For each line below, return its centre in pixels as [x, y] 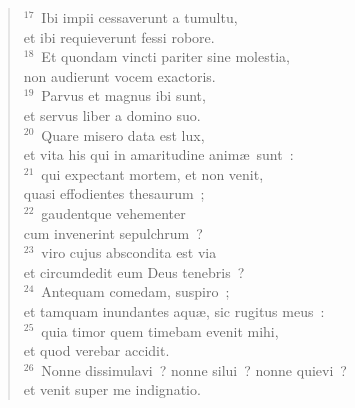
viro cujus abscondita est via [129, 252]
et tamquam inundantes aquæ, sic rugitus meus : [174, 310]
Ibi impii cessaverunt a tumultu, [139, 17]
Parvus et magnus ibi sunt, [123, 95]
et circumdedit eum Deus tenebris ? [134, 271]
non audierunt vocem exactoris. [119, 75]
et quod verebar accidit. [96, 350]
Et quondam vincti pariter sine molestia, [165, 56]
